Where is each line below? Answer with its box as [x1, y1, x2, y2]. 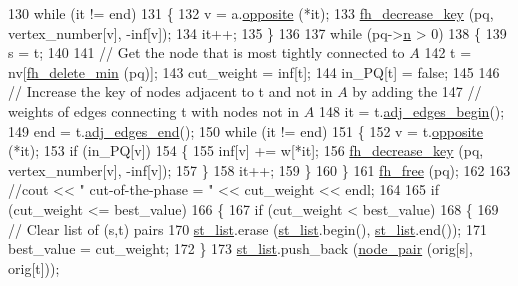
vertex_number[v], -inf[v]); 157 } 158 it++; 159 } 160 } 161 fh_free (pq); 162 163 [8, 159, 511, 180]
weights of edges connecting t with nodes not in [8, 100, 300, 121]
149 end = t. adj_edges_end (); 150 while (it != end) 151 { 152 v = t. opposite [8, 120, 484, 141]
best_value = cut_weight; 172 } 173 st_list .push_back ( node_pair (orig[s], [8, 238, 473, 259]
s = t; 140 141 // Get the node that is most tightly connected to [8, 42, 405, 63]
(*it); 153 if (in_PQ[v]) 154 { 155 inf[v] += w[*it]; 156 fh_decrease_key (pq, [8, 140, 484, 161]
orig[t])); [8, 257, 60, 278]
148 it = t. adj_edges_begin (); [318, 100, 505, 121]
